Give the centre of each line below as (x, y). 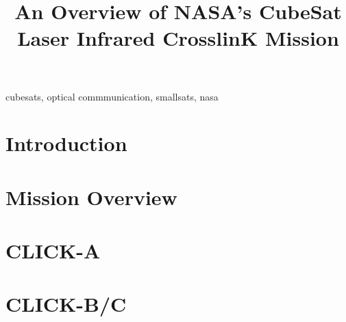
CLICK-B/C (66, 304)
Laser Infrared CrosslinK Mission (178, 38)
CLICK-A (53, 251)
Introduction (66, 143)
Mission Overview (91, 197)
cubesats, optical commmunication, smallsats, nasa (112, 96)
